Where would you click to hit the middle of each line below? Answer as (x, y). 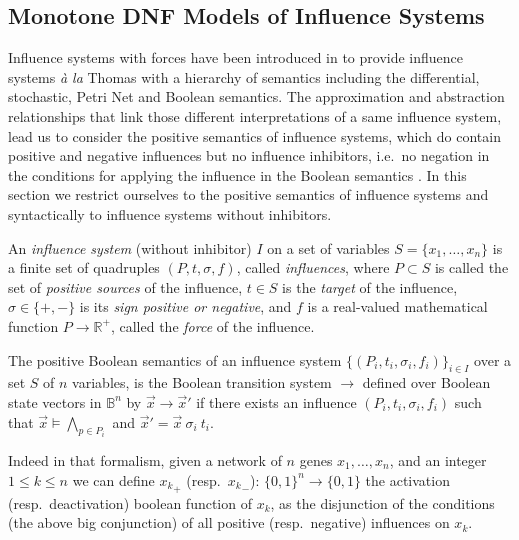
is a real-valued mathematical (397, 306)
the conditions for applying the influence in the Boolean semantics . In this (237, 174)
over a (493, 359)
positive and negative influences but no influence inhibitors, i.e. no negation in (249, 155)
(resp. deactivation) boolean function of (130, 502)
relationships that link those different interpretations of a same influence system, (255, 115)
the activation (407, 479)
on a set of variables (328, 247)
